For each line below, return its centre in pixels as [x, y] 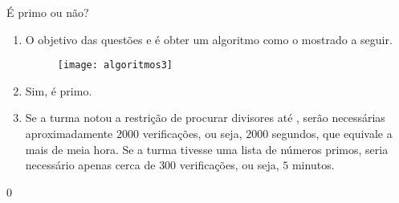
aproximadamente [69, 134]
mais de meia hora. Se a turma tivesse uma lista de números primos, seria [207, 149]
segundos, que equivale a [332, 134]
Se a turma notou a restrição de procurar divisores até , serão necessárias [205, 118]
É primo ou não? [48, 12]
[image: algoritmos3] [115, 65]
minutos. [313, 165]
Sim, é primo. [59, 90]
